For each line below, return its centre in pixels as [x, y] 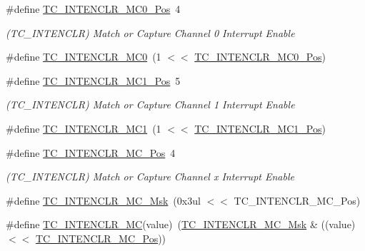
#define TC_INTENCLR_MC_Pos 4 [91, 152]
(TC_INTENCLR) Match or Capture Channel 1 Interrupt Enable [150, 104]
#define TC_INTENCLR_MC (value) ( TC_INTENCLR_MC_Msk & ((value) [181, 224]
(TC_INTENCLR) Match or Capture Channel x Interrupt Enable [150, 176]
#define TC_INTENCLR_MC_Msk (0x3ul [103, 200]
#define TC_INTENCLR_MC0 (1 [84, 57]
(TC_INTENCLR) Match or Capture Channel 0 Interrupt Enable [150, 32]
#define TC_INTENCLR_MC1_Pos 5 [93, 80]
